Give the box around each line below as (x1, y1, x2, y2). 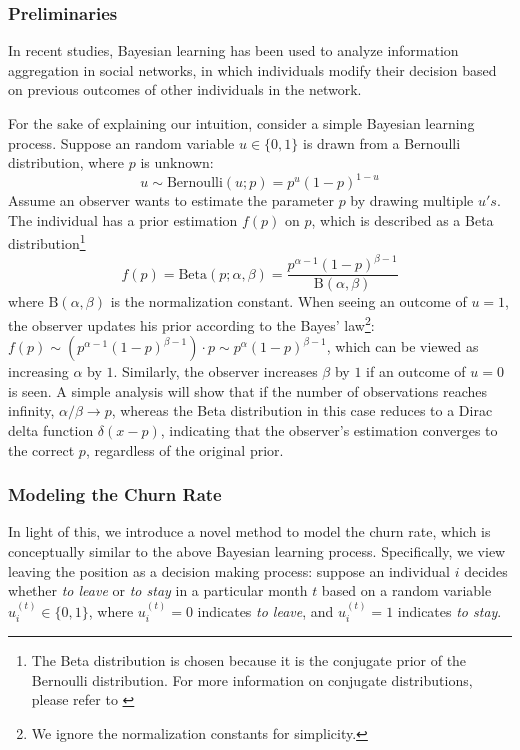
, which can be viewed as (326, 336, 479, 357)
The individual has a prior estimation (8, 209, 238, 230)
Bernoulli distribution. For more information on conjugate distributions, (31, 669, 473, 690)
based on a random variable (321, 580, 492, 601)
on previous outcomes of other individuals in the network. (8, 79, 362, 100)
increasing (8, 361, 69, 382)
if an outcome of (366, 361, 466, 382)
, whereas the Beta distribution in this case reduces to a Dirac (111, 400, 493, 421)
